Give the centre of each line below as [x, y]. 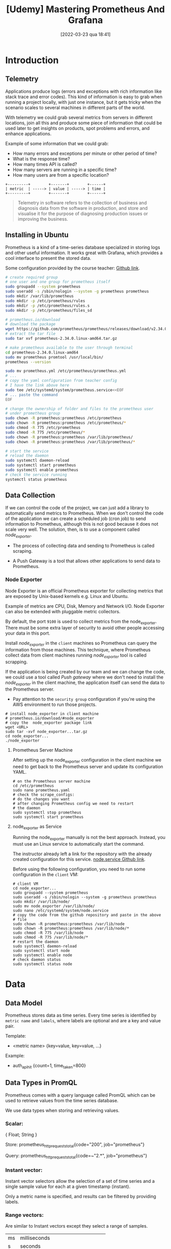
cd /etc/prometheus [33, 785]
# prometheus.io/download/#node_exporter [50, 718]
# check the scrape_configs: [44, 795]
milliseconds [35, 1238]
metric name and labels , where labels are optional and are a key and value [83, 1021]
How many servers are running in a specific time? [65, 170]
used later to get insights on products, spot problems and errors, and [78, 128]
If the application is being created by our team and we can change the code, [85, 671]
